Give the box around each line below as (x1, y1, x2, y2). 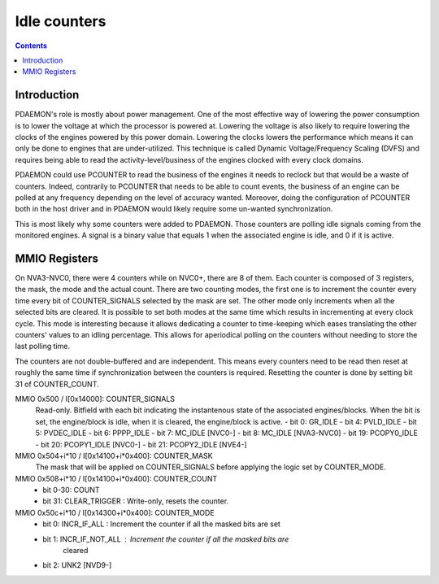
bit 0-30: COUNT (42, 485, 100, 495)
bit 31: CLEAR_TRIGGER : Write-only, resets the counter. (42, 496, 229, 506)
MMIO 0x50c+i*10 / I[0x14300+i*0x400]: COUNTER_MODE (15, 508, 215, 517)
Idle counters (15, 12, 106, 30)
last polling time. (15, 342, 71, 351)
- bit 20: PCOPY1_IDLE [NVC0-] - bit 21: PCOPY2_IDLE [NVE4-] (35, 439, 247, 449)
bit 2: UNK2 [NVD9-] (42, 560, 112, 570)
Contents (15, 41, 48, 50)
